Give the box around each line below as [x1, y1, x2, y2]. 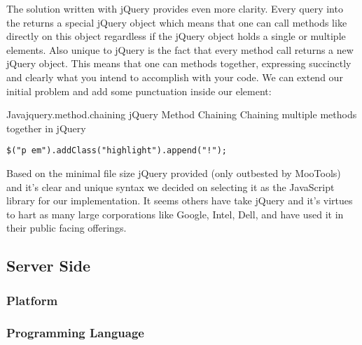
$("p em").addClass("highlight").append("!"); [6, 146, 227, 156]
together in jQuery [6, 120, 86, 135]
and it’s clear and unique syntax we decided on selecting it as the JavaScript [6, 179, 335, 194]
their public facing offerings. [6, 220, 127, 235]
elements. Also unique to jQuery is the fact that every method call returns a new [6, 42, 354, 57]
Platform [6, 291, 58, 309]
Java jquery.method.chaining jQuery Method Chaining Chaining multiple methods [6, 107, 357, 122]
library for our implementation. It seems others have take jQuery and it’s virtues [6, 193, 353, 208]
